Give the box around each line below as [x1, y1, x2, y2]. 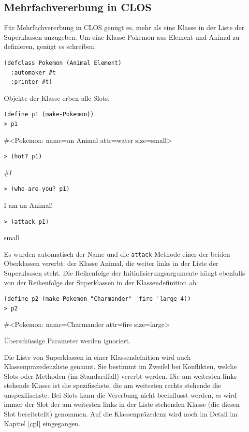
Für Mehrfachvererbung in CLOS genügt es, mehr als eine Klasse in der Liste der [4, 22, 245, 32]
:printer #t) [11, 78, 53, 86]
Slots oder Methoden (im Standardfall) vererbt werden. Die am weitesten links [4, 370, 237, 381]
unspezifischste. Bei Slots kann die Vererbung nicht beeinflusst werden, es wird [4, 389, 237, 400]
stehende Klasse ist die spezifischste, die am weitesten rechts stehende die [4, 380, 221, 390]
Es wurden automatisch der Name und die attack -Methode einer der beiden [4, 248, 230, 259]
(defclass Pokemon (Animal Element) [4, 59, 122, 66]
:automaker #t [11, 69, 56, 76]
